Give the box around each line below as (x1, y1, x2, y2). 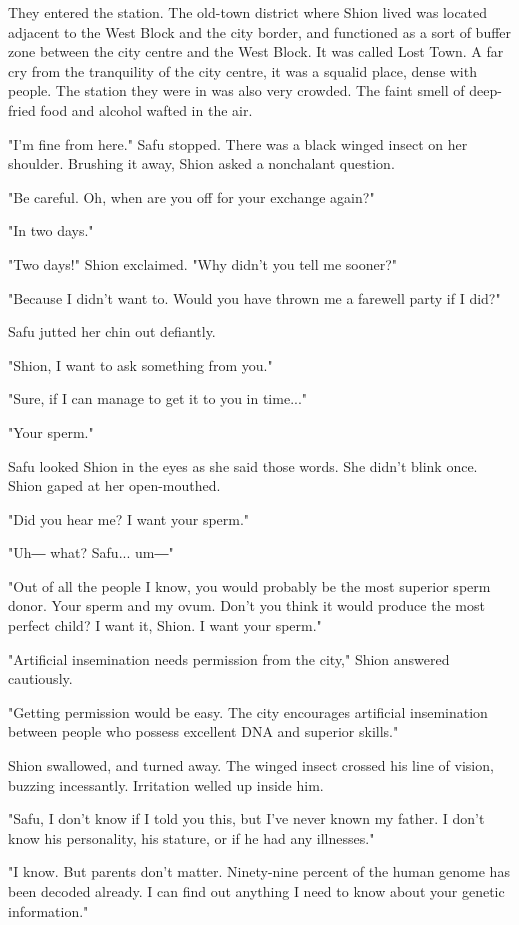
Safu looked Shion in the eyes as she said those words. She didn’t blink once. (8, 455, 478, 476)
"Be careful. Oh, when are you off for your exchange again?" (8, 186, 375, 207)
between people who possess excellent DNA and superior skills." (8, 721, 399, 742)
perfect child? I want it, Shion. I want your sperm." (8, 615, 322, 636)
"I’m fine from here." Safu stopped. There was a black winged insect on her (8, 133, 468, 154)
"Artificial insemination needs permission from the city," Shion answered (8, 648, 450, 669)
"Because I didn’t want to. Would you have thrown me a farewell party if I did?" (8, 287, 501, 308)
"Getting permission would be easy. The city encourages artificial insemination (8, 701, 488, 722)
